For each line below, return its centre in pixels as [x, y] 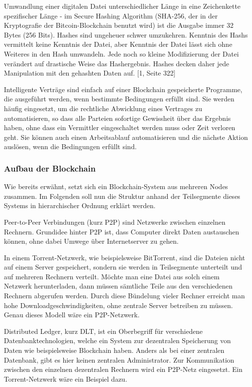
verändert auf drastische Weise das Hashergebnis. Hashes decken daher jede [116, 63]
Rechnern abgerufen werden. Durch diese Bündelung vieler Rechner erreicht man [125, 296]
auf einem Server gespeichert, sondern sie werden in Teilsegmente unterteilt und [123, 267]
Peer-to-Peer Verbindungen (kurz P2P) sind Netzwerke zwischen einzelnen [115, 222]
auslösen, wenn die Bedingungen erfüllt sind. [70, 146]
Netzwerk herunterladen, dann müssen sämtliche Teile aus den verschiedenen [118, 286]
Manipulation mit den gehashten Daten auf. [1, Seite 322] [90, 73]
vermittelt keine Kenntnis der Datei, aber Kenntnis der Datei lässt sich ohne [118, 44]
